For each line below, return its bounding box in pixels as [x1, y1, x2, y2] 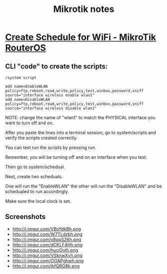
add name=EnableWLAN [5, 84, 48, 89]
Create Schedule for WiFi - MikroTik [5, 31, 156, 43]
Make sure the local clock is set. [5, 198, 71, 204]
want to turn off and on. [5, 120, 54, 126]
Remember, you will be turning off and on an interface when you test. [5, 154, 148, 160]
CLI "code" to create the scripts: [5, 62, 108, 70]
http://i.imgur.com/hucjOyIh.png [12, 247, 79, 253]
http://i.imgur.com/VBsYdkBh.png [12, 226, 81, 232]
